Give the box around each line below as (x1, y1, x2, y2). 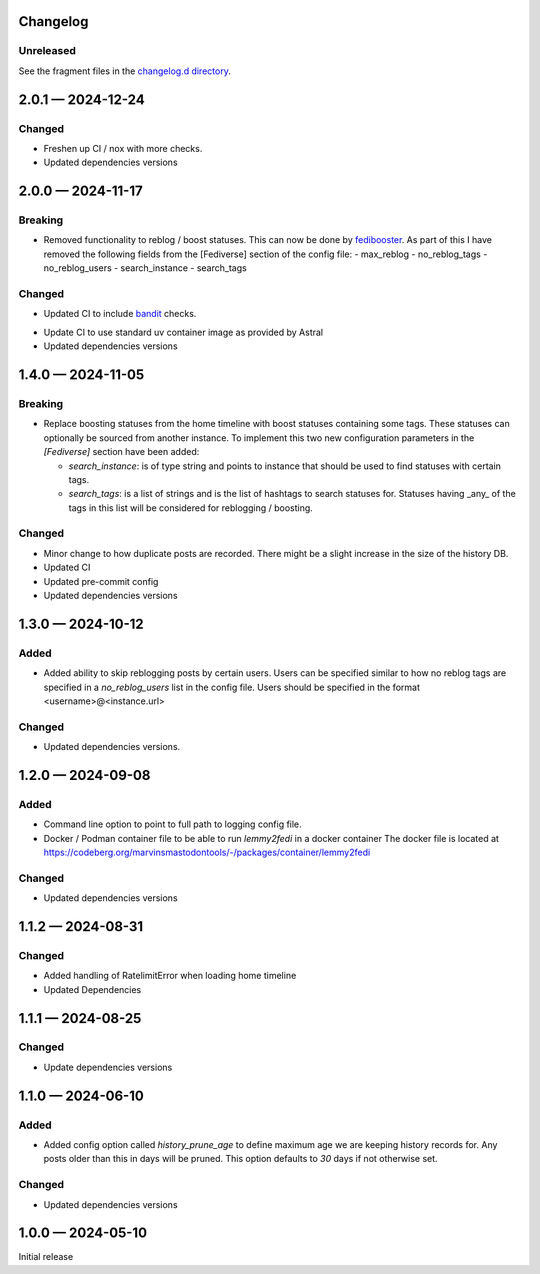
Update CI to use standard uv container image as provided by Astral (43, 326, 324, 338)
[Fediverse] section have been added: (43, 446, 200, 458)
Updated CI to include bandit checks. (43, 308, 197, 320)
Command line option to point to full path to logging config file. (43, 818, 302, 830)
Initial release (18, 1251, 74, 1263)
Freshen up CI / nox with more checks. (43, 142, 203, 154)
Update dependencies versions (43, 1061, 173, 1073)
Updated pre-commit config (43, 575, 159, 587)
